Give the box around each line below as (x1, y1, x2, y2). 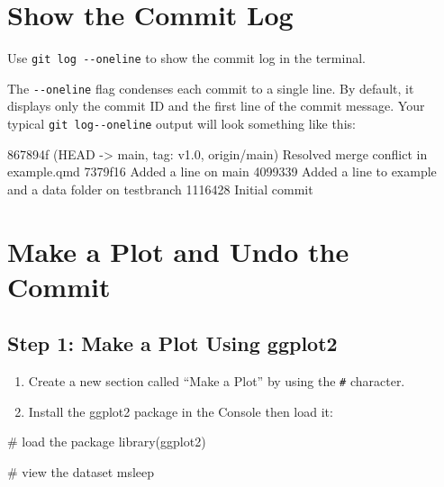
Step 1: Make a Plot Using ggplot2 (7, 329, 338, 357)
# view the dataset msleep (7, 463, 155, 482)
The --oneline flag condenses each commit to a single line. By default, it (7, 78, 414, 97)
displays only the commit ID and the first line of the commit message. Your (7, 96, 425, 115)
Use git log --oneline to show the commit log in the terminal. (7, 49, 366, 68)
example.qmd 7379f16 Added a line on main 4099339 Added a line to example (7, 162, 437, 181)
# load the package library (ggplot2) (7, 432, 206, 451)
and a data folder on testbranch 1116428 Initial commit (7, 179, 313, 198)
